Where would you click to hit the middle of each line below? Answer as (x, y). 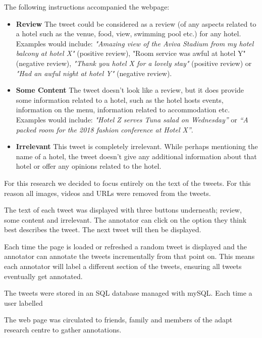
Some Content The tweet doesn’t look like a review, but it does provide (130, 90)
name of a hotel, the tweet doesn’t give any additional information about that (136, 156)
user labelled (23, 302)
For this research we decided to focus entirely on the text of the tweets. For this (127, 183)
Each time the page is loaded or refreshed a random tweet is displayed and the (125, 246)
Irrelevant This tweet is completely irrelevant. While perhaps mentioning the (137, 146)
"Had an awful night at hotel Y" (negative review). (94, 73)
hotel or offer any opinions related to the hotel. (89, 166)
